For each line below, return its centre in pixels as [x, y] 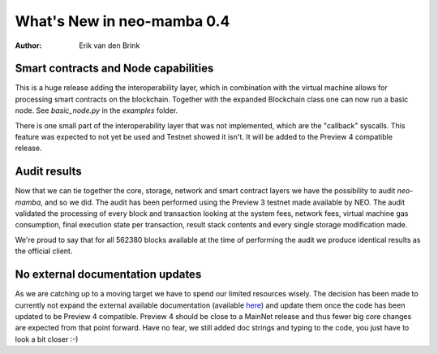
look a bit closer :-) [47, 339]
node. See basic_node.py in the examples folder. [97, 110]
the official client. [44, 251]
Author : [28, 45]
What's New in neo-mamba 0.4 [122, 21]
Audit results [49, 172]
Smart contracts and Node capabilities [114, 69]
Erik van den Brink [109, 45]
